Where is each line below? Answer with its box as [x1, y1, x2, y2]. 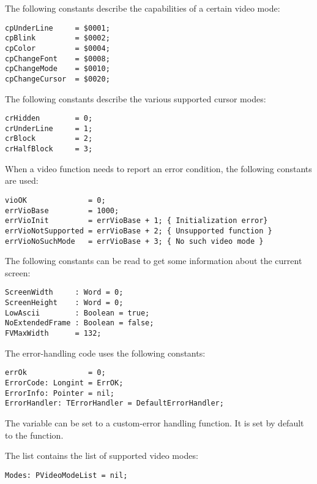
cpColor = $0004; [5, 43, 110, 53]
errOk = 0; [5, 368, 106, 377]
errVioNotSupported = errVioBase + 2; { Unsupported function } [5, 226, 272, 235]
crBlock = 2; [5, 134, 93, 143]
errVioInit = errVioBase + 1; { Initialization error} [5, 216, 268, 225]
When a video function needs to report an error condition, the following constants [5, 162, 312, 175]
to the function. [5, 428, 64, 441]
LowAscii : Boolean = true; [5, 308, 150, 317]
